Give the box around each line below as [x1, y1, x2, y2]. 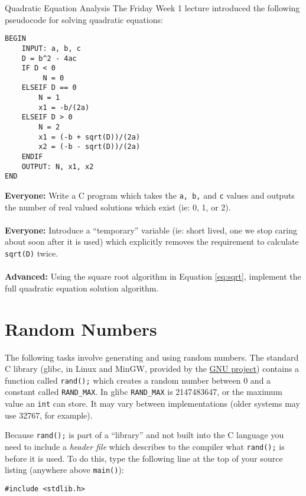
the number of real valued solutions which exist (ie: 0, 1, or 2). [5, 200, 231, 213]
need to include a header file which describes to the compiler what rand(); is [5, 440, 285, 453]
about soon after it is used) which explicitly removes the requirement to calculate [5, 235, 299, 248]
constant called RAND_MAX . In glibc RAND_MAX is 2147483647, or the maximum [5, 385, 282, 398]
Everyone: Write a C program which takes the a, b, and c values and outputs [5, 189, 295, 202]
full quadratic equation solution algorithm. [5, 281, 159, 294]
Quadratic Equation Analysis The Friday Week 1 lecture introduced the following [5, 2, 300, 14]
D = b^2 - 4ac [21, 54, 77, 63]
